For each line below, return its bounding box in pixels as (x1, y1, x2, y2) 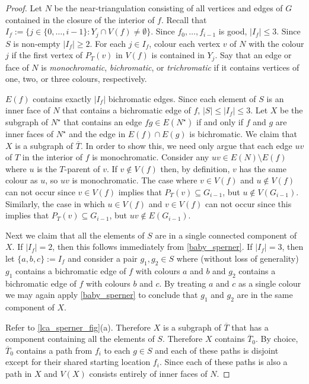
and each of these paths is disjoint (155, 344, 279, 356)
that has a (231, 320, 269, 333)
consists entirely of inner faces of (89, 367, 208, 379)
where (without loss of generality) (176, 252, 299, 264)
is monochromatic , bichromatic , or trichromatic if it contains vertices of (41, 61, 300, 73)
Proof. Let (5, 2, 42, 14)
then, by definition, (160, 162, 230, 174)
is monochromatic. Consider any (92, 151, 209, 163)
